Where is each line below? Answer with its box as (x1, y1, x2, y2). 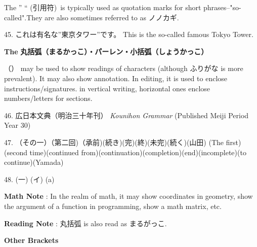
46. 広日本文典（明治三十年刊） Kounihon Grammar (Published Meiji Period (4, 110, 249, 120)
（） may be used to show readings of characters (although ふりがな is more (4, 63, 243, 74)
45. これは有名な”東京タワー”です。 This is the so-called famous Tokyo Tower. (4, 29, 253, 40)
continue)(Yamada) (4, 157, 64, 167)
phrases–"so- (203, 2, 241, 12)
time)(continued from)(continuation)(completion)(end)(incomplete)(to (29, 147, 246, 157)
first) (226, 136, 241, 147)
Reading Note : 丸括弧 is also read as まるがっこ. (4, 218, 167, 228)
